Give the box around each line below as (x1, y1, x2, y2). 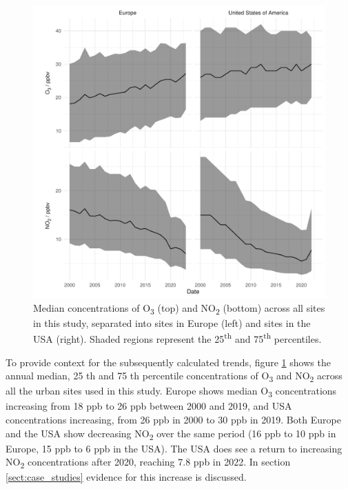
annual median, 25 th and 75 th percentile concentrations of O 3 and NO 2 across (6, 368, 342, 384)
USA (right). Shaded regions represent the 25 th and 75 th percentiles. (33, 330, 322, 346)
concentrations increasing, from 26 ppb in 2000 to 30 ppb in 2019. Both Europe (6, 412, 341, 426)
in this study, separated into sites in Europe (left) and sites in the (33, 315, 311, 330)
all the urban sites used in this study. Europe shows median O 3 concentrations (6, 383, 337, 400)
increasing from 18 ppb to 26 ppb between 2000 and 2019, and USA (6, 399, 292, 413)
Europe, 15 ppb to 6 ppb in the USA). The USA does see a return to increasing (6, 441, 342, 455)
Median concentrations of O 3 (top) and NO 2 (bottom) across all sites (33, 300, 325, 317)
